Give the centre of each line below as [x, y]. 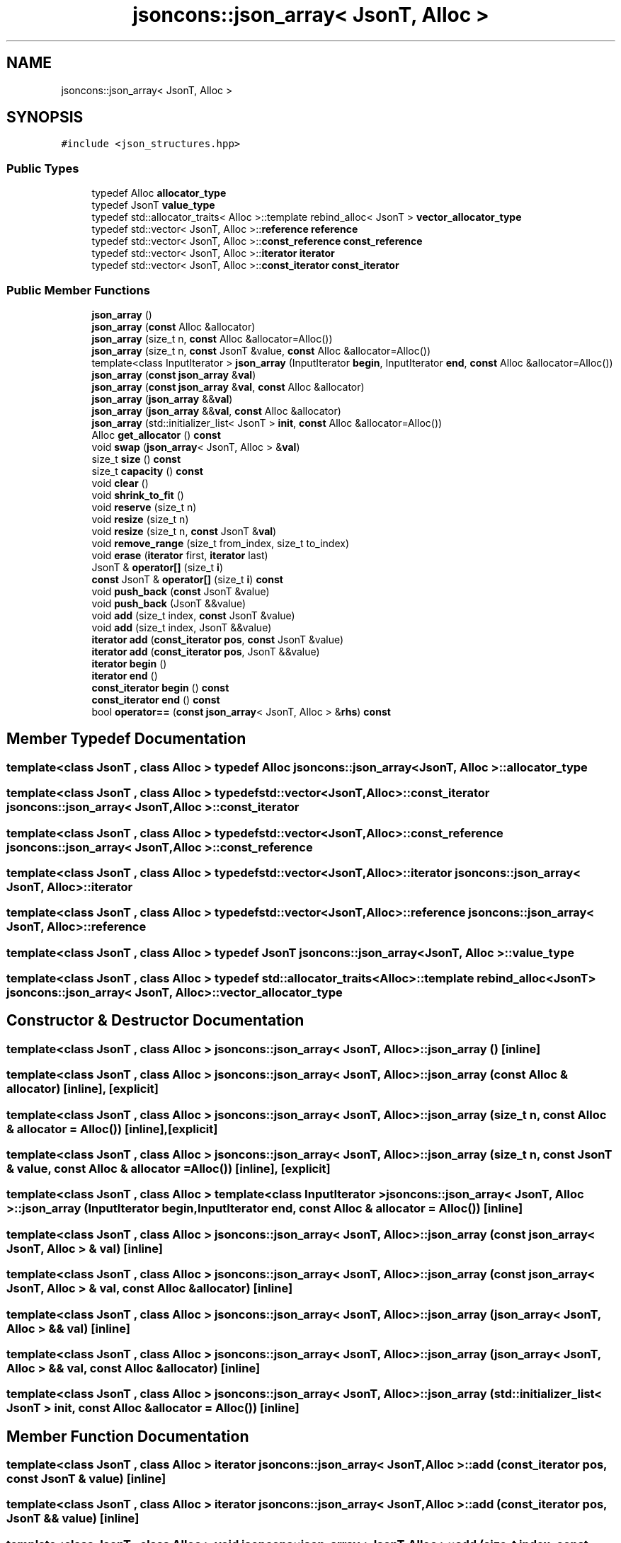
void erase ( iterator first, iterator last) [180, 555]
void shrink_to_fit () [138, 495]
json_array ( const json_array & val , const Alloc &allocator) [228, 386]
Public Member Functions [78, 290]
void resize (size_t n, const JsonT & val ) [184, 531]
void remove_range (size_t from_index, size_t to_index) [220, 543]
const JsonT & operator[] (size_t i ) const [187, 579]
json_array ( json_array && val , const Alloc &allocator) [216, 411]
